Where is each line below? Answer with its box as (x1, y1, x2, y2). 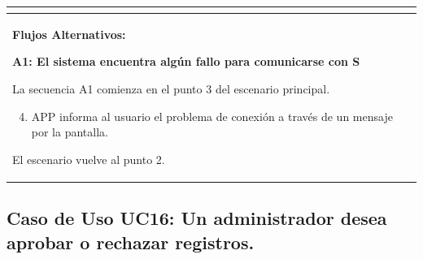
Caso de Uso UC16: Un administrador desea (7, 205, 387, 231)
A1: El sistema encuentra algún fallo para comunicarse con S (12, 53, 360, 70)
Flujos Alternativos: (12, 25, 126, 42)
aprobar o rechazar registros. (7, 229, 255, 254)
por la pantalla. (31, 123, 108, 140)
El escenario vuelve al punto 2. (12, 150, 165, 167)
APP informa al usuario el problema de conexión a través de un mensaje (31, 107, 393, 124)
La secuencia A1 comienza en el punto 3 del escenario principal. (12, 80, 330, 97)
